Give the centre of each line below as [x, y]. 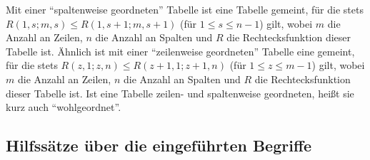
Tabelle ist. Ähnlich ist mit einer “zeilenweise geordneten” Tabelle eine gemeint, [180, 51]
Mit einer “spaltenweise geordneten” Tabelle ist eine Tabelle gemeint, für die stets [185, 9]
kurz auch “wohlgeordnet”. [64, 107]
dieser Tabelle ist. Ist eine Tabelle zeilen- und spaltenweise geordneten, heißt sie [180, 93]
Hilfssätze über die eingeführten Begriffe [159, 145]
